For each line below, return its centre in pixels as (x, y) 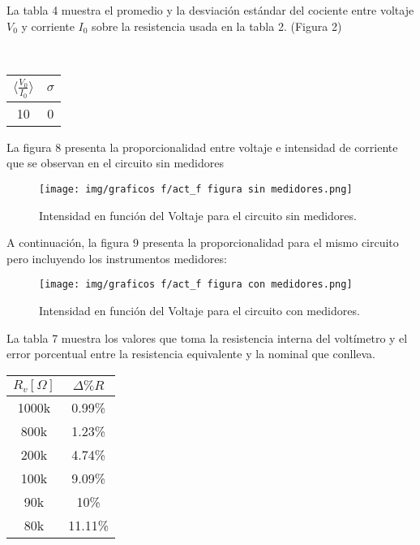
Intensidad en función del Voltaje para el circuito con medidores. (199, 311)
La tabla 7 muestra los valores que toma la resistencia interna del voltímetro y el (207, 337)
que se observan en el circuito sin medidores (115, 163)
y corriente (48, 26)
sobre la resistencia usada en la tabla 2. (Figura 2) (217, 26)
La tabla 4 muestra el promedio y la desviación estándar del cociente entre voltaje (210, 10)
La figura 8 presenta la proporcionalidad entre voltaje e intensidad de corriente (202, 147)
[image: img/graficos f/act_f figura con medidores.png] (196, 285)
